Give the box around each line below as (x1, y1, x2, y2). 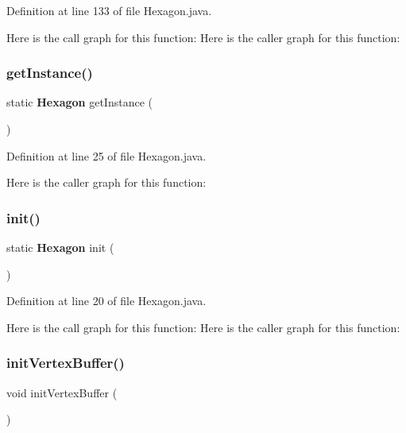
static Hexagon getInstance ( (6, 94, 153, 110)
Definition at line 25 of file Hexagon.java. (6, 147, 207, 164)
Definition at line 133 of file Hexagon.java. (6, 2, 212, 18)
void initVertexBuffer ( (6, 384, 118, 400)
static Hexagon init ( (6, 239, 114, 255)
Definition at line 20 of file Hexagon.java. (6, 292, 207, 309)
